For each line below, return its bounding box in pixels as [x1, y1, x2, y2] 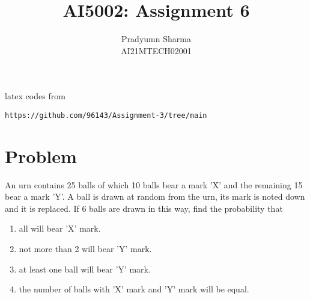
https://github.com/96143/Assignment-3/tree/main [5, 111, 207, 120]
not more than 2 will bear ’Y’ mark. [19, 242, 152, 255]
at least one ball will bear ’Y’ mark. [19, 262, 151, 275]
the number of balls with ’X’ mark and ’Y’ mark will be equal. [19, 283, 249, 295]
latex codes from [5, 90, 65, 102]
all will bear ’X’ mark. [19, 222, 101, 235]
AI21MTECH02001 [121, 44, 192, 57]
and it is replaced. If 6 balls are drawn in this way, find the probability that [5, 202, 283, 214]
